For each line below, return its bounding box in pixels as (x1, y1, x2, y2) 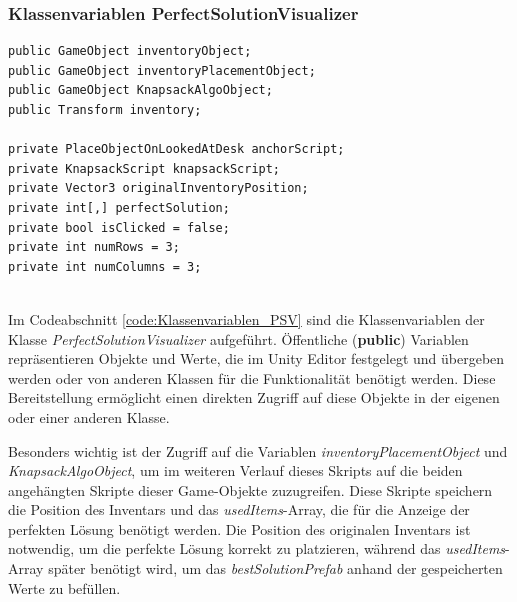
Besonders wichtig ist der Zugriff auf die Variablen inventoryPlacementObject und (8, 440, 508, 461)
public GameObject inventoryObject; (8, 44, 252, 59)
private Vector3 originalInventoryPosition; (8, 181, 309, 196)
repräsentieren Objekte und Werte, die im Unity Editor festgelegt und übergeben (8, 348, 505, 369)
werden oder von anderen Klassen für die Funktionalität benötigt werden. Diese (8, 367, 496, 388)
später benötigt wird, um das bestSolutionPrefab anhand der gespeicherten (48, 558, 503, 579)
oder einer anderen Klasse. (8, 406, 170, 427)
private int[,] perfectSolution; (8, 200, 230, 215)
